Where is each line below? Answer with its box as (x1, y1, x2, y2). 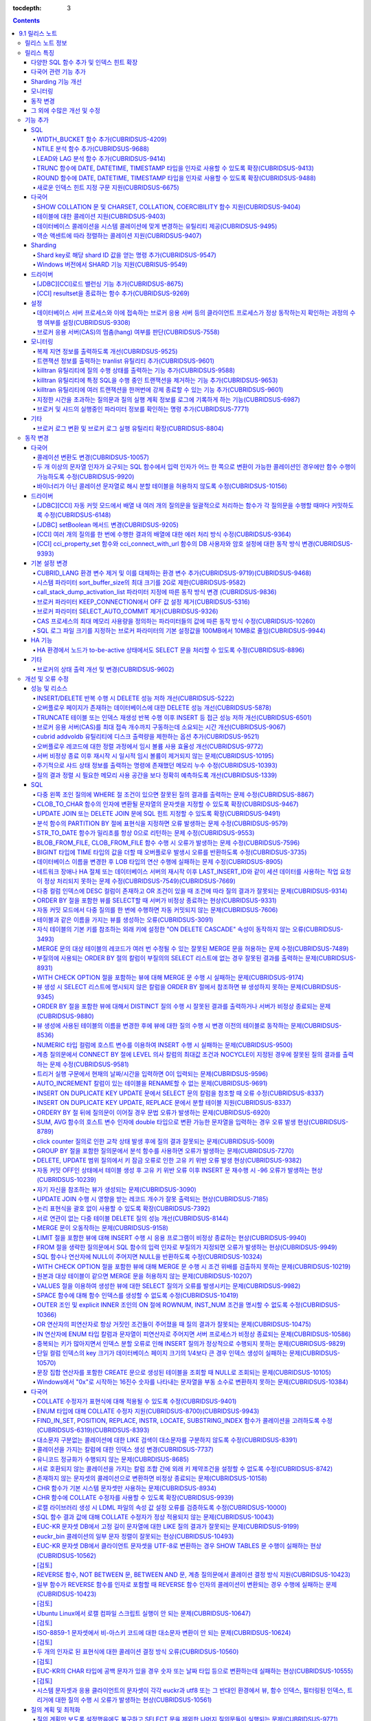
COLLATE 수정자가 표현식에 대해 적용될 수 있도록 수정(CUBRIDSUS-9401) (36, 1397, 237, 1406)
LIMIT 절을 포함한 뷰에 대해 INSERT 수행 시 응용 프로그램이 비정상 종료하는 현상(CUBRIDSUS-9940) (36, 1233, 307, 1242)
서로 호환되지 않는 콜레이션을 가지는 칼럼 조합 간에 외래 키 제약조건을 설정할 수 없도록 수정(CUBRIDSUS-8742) (36, 1464, 333, 1472)
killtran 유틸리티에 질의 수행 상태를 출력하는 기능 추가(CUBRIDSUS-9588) (36, 366, 236, 374)
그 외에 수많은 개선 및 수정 (31, 106, 101, 114)
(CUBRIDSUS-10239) (36, 1176, 97, 1184)
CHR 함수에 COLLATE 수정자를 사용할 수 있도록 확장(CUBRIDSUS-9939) (36, 1494, 234, 1502)
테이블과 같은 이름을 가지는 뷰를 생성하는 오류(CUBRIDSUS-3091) (36, 916, 214, 924)
